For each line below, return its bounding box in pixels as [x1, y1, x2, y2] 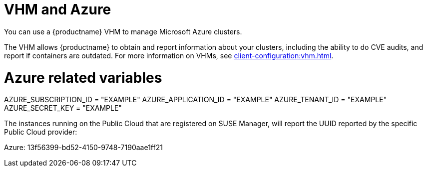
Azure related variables [4, 69, 162, 86]
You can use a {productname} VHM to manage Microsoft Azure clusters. [4, 27, 242, 36]
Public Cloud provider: [4, 128, 77, 137]
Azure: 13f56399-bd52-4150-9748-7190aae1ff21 [4, 143, 163, 152]
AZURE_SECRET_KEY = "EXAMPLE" [4, 104, 122, 113]
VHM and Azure [4, 1, 111, 18]
